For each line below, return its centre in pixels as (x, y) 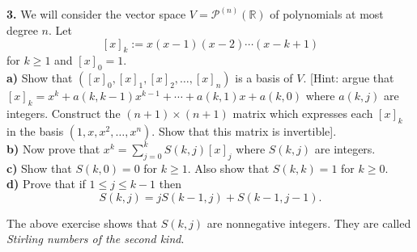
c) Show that (39, 168)
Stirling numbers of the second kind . (96, 239)
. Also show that (228, 168)
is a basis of (264, 78)
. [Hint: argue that (349, 78)
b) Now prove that (53, 148)
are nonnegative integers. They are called (309, 223)
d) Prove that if (46, 184)
